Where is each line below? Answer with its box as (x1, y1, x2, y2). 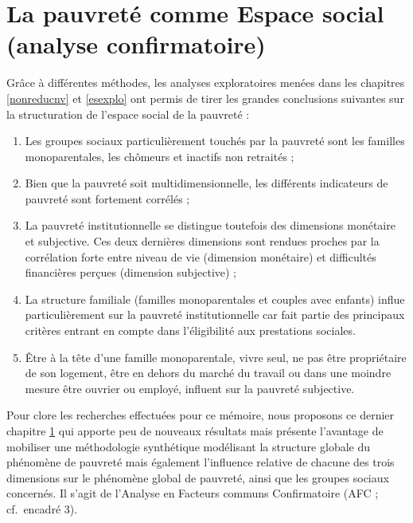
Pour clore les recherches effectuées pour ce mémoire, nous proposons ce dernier (6, 407, 395, 423)
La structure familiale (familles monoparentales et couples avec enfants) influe (25, 290, 405, 307)
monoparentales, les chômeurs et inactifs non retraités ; (25, 147, 294, 164)
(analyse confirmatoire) (6, 28, 266, 61)
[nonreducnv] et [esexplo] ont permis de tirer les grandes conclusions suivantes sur (6, 89, 404, 106)
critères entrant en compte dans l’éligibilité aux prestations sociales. (25, 322, 356, 339)
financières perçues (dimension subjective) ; (25, 264, 237, 281)
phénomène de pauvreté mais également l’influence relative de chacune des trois (6, 454, 395, 470)
